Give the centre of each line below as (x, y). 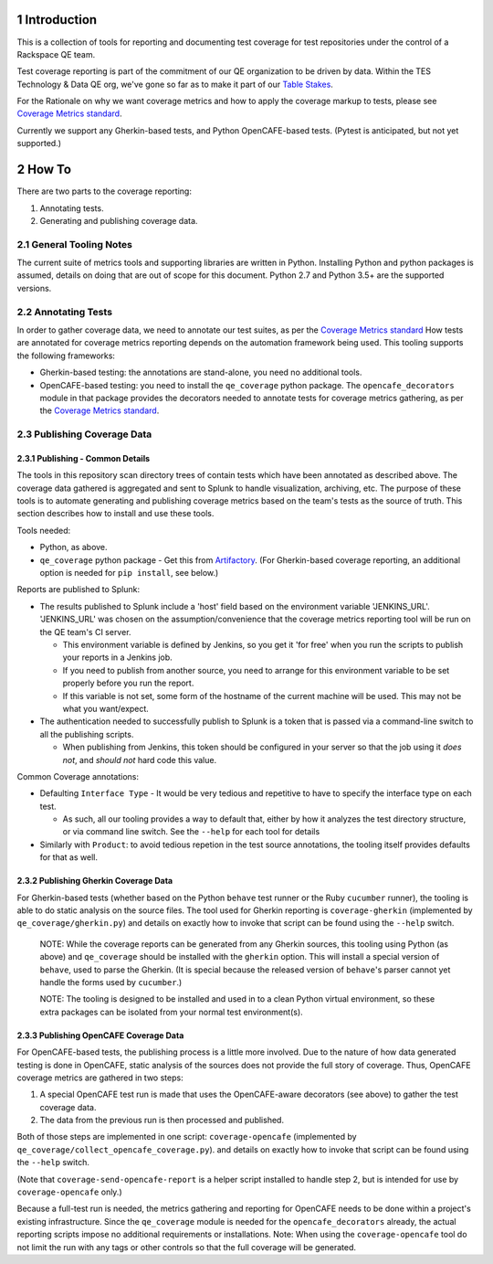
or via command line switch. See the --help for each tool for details (191, 832)
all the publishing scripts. (87, 734)
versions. (34, 288)
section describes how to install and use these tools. (115, 514)
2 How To (44, 170)
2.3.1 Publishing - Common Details (84, 458)
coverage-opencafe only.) (69, 1192)
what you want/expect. (106, 708)
